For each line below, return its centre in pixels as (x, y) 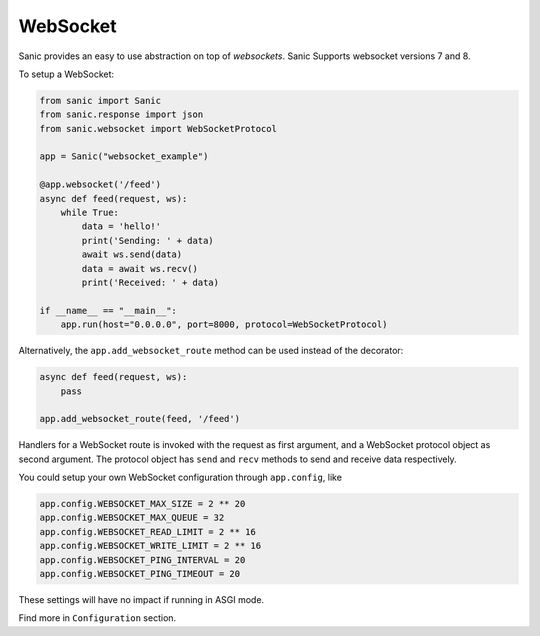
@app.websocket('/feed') (100, 184)
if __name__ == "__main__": (108, 310)
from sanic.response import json (121, 114)
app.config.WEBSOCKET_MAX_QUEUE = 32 (132, 518)
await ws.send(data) (132, 254)
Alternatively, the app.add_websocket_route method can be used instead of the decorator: (211, 351)
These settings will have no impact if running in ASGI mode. (141, 599)
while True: (90, 213)
